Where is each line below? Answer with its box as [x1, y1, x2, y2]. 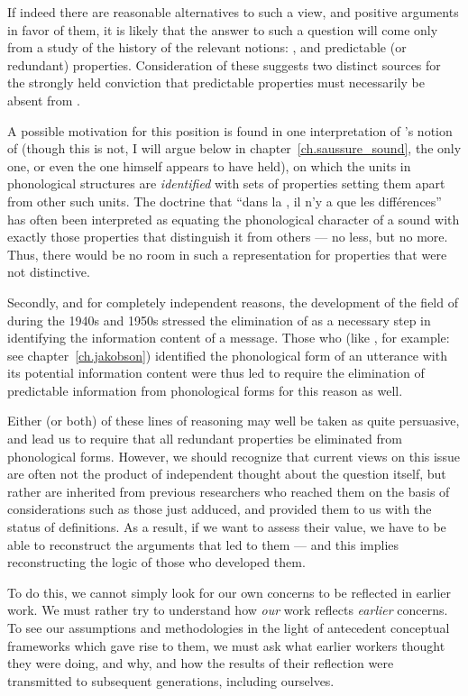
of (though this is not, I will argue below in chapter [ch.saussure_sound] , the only [7, 139, 462, 158]
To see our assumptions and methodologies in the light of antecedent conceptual [7, 618, 450, 636]
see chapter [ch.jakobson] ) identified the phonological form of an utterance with [7, 345, 447, 364]
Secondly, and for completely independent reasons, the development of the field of [7, 292, 458, 311]
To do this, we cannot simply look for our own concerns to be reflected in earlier [7, 582, 451, 601]
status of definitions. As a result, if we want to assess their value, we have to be [7, 517, 446, 536]
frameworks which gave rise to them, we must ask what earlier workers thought [7, 636, 445, 655]
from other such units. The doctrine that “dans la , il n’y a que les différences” [7, 191, 442, 210]
